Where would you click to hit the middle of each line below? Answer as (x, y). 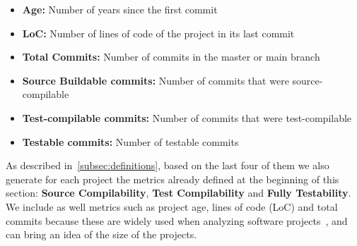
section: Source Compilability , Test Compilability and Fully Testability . (178, 193)
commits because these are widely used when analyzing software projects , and (177, 220)
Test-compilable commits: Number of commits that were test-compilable (187, 117)
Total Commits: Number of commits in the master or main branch (171, 57)
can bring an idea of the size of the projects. (101, 234)
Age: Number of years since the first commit (120, 9)
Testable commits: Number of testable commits (130, 141)
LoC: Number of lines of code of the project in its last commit (158, 33)
